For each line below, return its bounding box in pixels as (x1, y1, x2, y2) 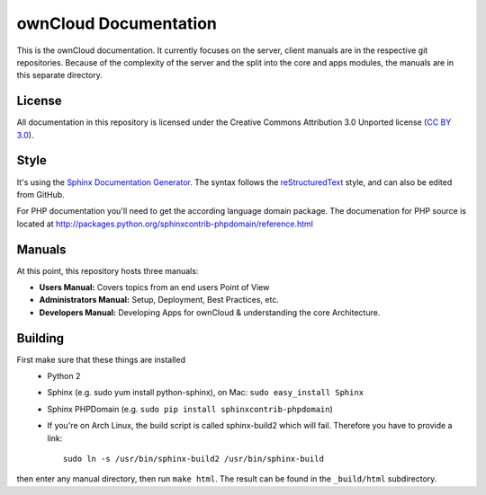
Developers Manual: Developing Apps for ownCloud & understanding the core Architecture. (39, 306, 381, 318)
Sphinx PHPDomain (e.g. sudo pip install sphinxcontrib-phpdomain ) (47, 403, 333, 414)
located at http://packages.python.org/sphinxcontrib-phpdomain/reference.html (16, 218, 314, 229)
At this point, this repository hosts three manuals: (16, 265, 199, 276)
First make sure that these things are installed (16, 354, 186, 365)
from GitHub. (16, 189, 65, 199)
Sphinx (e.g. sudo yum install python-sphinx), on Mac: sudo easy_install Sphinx (47, 387, 364, 398)
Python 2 (47, 371, 81, 382)
